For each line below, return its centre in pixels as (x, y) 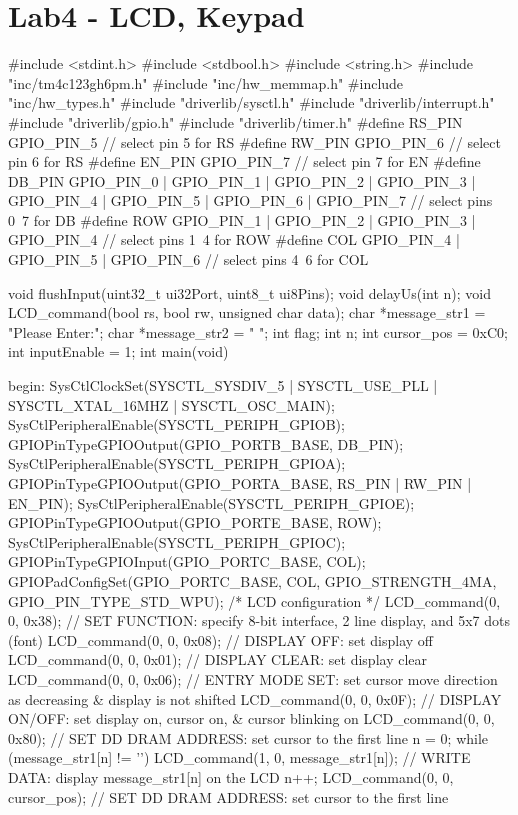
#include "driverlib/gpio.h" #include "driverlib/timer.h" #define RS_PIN (235, 121)
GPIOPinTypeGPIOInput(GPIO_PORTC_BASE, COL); (187, 561)
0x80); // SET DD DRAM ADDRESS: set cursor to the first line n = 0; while (248, 737)
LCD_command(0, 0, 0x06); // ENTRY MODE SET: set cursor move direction (253, 678)
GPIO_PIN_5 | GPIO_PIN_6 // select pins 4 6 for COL (188, 259)
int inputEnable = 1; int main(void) (118, 351)
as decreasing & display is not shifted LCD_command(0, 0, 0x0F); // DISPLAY (255, 698)
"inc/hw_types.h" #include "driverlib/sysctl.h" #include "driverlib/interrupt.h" (251, 102)
